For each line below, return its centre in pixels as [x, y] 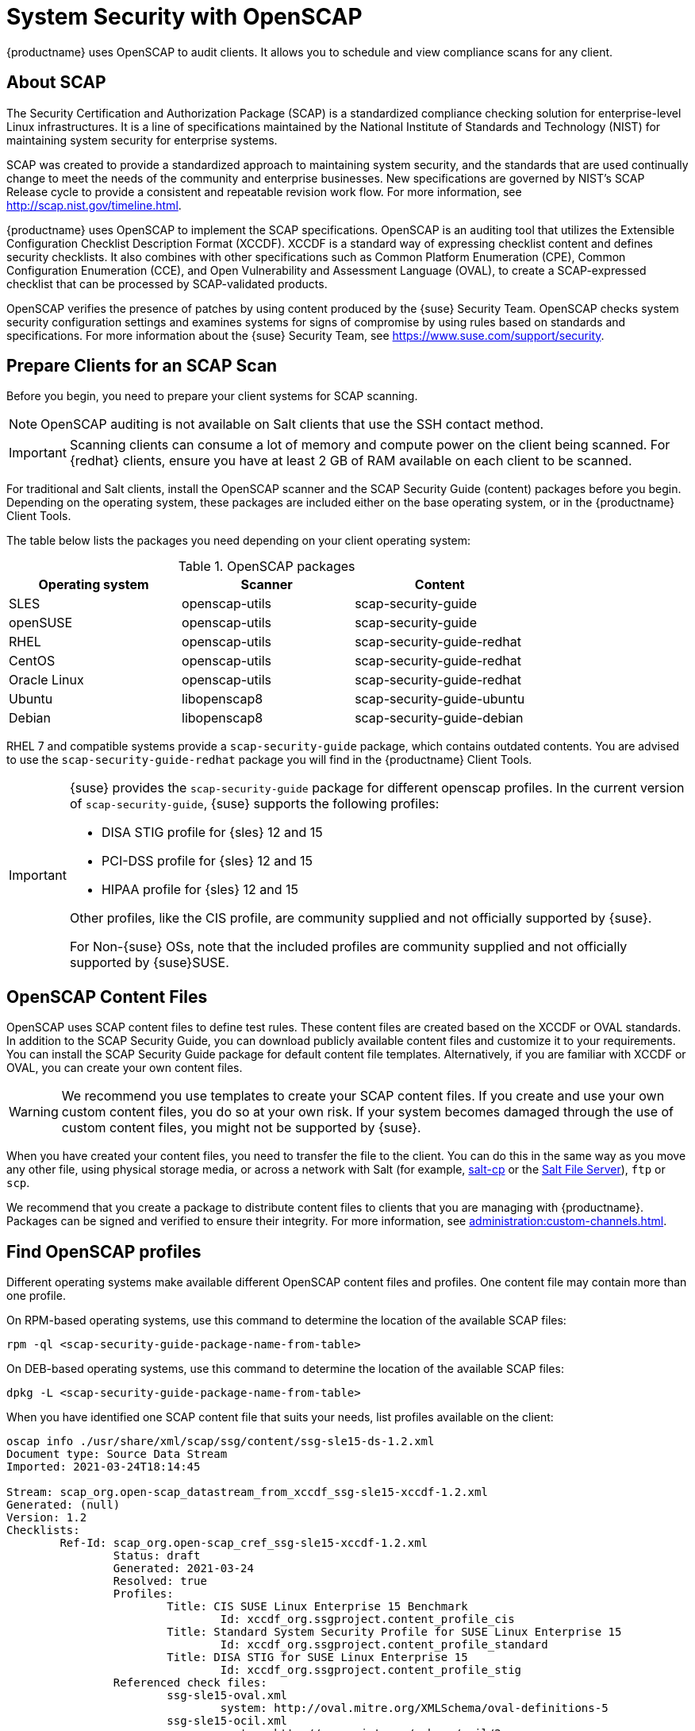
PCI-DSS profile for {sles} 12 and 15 [207, 861]
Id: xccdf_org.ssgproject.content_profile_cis [367, 1619]
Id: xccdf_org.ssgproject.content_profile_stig [371, 1670]
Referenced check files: [190, 1683]
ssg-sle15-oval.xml [227, 1696]
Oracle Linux [46, 680]
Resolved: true [160, 1581]
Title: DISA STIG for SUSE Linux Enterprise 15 [317, 1658]
